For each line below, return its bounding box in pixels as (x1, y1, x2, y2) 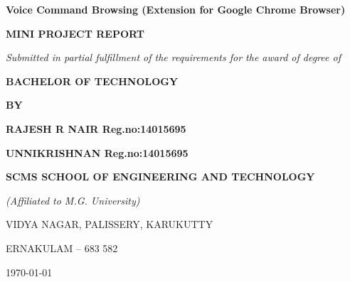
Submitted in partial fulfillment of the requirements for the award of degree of (6, 50, 341, 65)
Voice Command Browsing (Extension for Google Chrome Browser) (6, 2, 346, 16)
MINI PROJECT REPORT (6, 26, 144, 40)
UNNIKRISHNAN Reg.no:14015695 (6, 145, 189, 160)
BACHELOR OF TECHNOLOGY (6, 73, 179, 88)
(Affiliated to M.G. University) (6, 192, 140, 207)
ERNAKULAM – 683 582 (6, 240, 118, 255)
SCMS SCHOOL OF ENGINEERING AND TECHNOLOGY (6, 169, 315, 184)
